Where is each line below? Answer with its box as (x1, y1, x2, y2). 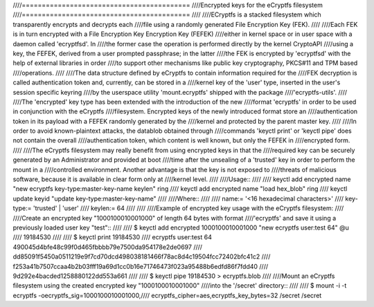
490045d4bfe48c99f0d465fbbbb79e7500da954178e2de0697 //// (12, 243, 203, 251)
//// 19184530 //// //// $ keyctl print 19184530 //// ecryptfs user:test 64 (12, 233, 213, 241)
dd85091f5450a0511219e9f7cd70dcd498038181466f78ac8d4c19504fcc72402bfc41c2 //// (12, 252, 271, 261)
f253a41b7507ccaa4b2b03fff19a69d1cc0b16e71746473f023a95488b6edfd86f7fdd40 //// (12, 262, 269, 270)
